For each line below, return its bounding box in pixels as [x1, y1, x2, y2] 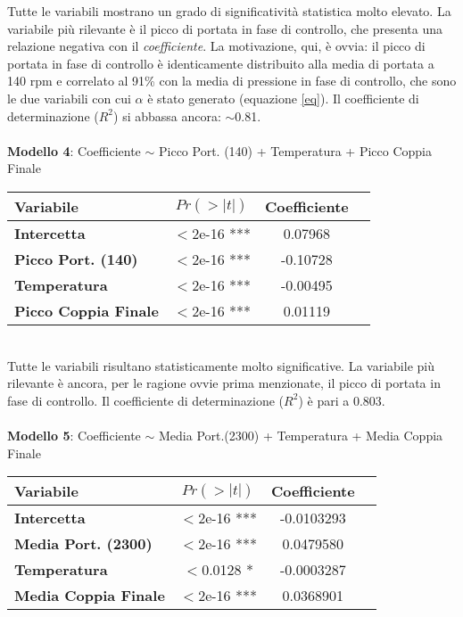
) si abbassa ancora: [113, 106, 221, 125]
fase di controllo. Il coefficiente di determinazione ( [7, 391, 285, 409]
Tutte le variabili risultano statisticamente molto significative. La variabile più [7, 356, 434, 374]
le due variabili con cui [7, 88, 131, 107]
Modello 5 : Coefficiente [7, 425, 141, 444]
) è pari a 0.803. [298, 391, 385, 409]
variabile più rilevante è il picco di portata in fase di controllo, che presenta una [7, 19, 443, 37]
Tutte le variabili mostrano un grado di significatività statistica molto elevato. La [7, 2, 451, 20]
